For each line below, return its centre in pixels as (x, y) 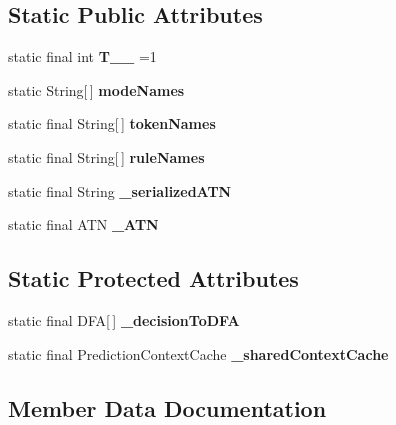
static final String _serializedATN (120, 190)
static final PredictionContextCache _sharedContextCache (198, 353)
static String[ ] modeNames (96, 89)
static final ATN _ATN (83, 224)
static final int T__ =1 (82, 56)
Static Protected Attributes (153, 278)
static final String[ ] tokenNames (112, 123)
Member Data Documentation (167, 407)
